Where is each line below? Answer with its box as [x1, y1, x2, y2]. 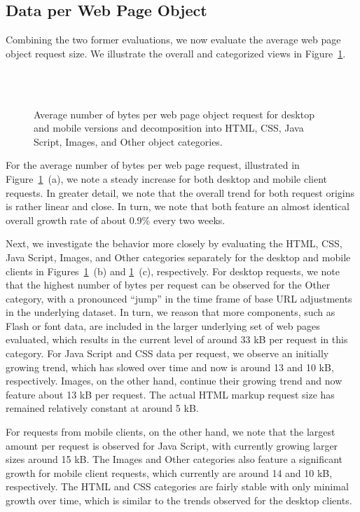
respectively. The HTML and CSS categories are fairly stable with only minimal [6, 479, 349, 494]
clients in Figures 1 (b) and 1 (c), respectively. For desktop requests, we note [6, 263, 340, 278]
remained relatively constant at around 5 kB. [6, 401, 199, 415]
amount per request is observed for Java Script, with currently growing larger [6, 438, 338, 452]
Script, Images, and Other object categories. [34, 134, 223, 148]
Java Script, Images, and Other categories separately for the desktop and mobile [6, 249, 351, 264]
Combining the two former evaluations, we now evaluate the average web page [6, 32, 341, 47]
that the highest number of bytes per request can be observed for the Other [6, 277, 331, 292]
